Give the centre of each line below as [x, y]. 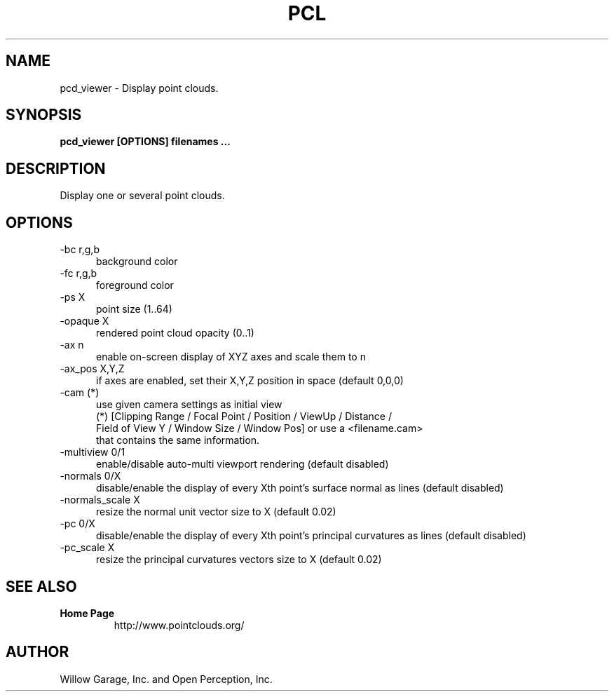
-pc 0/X [77, 524]
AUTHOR [37, 652]
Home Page [87, 613]
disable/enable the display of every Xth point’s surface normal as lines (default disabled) [300, 488]
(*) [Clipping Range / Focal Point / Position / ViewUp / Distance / [244, 417]
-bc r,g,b [80, 250]
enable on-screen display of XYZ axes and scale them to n [231, 357]
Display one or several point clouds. [142, 196]
